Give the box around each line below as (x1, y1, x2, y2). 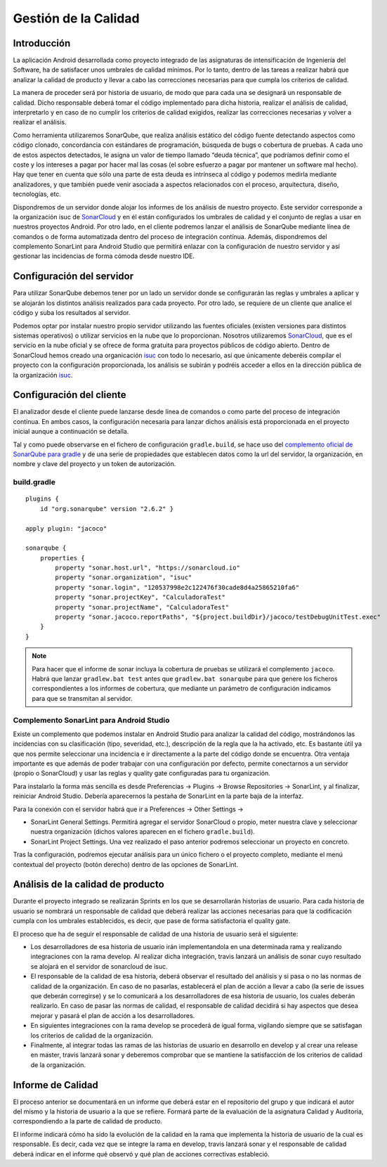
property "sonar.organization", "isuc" (55, 574, 192, 581)
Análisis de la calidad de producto (13, 879, 164, 891)
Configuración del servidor (13, 271, 133, 283)
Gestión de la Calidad (13, 11, 140, 26)
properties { (39, 554, 85, 562)
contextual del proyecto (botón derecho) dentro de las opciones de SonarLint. (13, 860, 239, 868)
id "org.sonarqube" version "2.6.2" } (39, 505, 174, 512)
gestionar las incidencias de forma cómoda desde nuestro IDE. (13, 252, 195, 260)
